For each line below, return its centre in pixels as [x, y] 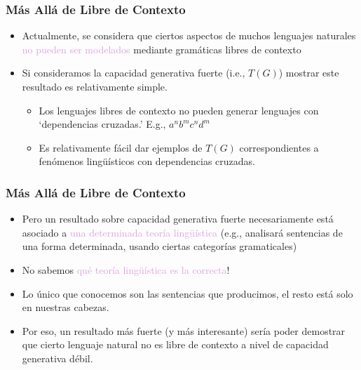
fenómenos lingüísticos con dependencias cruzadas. [147, 161]
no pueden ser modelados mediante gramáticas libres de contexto [162, 49]
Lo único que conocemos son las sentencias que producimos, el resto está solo [188, 293]
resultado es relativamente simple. [95, 86]
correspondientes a [279, 147]
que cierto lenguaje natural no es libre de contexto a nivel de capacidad [175, 344]
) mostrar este [309, 73]
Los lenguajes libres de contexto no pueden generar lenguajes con [179, 110]
